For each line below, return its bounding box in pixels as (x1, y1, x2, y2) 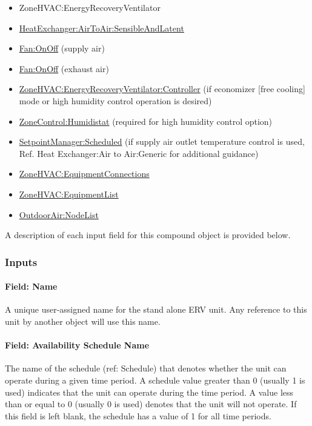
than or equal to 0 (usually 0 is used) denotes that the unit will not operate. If (5, 398, 297, 410)
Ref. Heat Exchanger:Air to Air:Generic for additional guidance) (19, 147, 259, 159)
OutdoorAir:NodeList (19, 208, 99, 221)
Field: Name (5, 280, 58, 293)
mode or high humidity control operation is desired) (19, 94, 212, 107)
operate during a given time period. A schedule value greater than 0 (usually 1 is (5, 373, 305, 386)
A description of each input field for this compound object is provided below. (5, 228, 291, 241)
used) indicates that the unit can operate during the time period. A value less (5, 385, 294, 398)
